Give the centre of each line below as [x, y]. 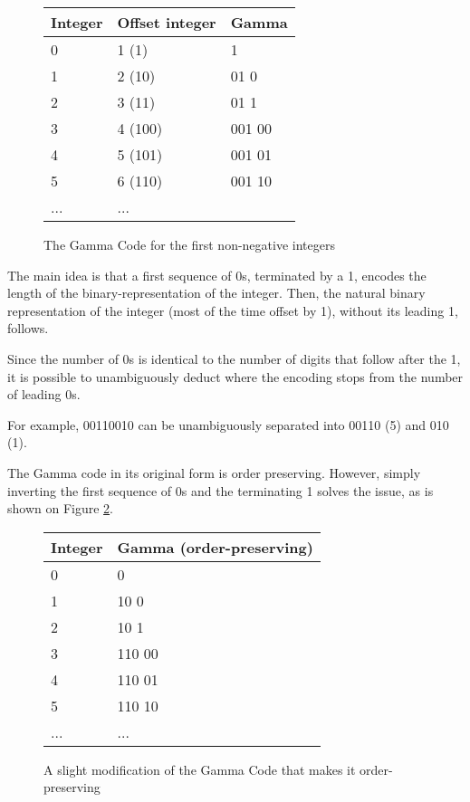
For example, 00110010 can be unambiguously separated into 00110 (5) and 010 [228, 424]
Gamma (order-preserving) [215, 547]
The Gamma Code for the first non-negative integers [189, 244]
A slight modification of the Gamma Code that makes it [200, 769]
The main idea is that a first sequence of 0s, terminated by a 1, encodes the [217, 275]
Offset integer [167, 22]
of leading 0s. [44, 394]
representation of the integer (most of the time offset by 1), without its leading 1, [233, 310]
